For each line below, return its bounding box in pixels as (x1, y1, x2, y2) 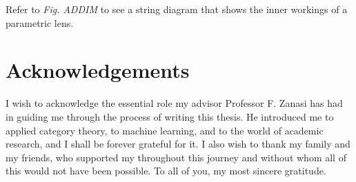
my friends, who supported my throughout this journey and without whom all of (6, 150, 346, 164)
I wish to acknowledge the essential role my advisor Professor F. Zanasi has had (6, 96, 343, 110)
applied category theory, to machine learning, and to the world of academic (6, 123, 324, 137)
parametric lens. (6, 15, 74, 30)
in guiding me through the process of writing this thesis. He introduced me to (6, 109, 334, 123)
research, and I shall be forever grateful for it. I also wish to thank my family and (6, 136, 350, 151)
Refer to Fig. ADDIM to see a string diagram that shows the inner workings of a (6, 2, 348, 16)
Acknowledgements (6, 56, 190, 84)
